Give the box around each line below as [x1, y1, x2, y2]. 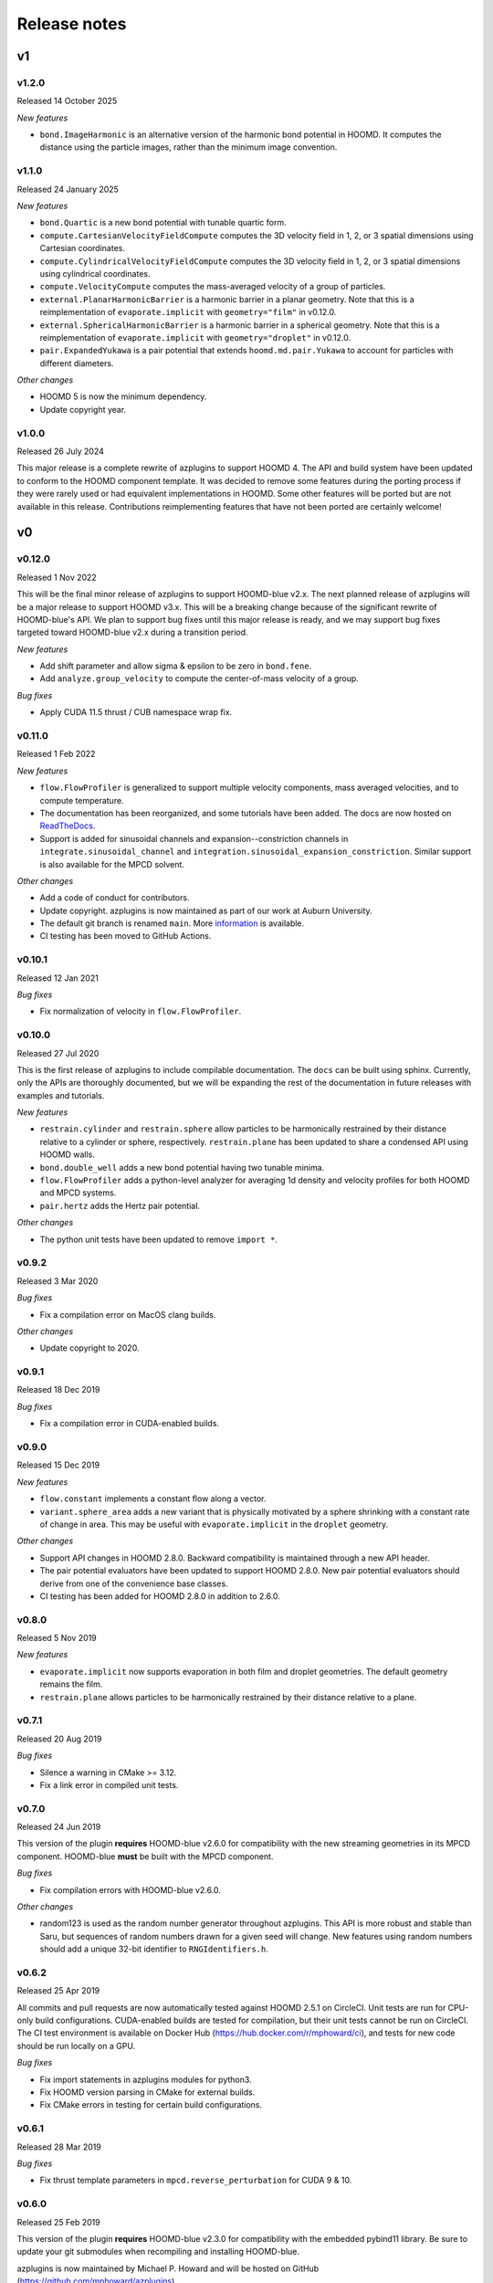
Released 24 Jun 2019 [16, 1822, 101, 1833]
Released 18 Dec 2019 [16, 1384, 100, 1395]
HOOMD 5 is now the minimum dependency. [39, 391, 207, 402]
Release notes [16, 14, 127, 34]
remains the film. [39, 1678, 103, 1689]
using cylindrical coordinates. [39, 268, 151, 279]
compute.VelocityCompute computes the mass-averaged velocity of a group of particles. [39, 281, 386, 292]
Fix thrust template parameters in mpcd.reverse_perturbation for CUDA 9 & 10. [39, 2174, 352, 2186]
